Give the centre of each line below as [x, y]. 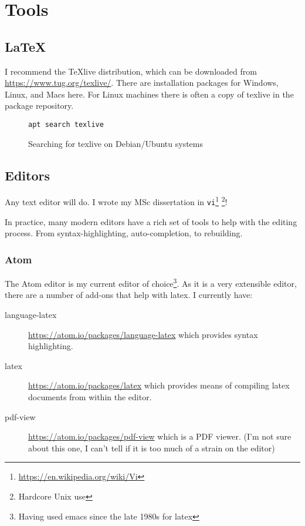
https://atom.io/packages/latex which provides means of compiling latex [159, 385]
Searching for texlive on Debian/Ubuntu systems [116, 143]
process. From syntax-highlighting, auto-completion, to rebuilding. [124, 233]
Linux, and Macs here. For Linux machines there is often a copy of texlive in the [149, 94]
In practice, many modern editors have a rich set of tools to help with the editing [151, 221]
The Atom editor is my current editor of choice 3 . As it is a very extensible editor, [151, 282]
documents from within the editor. [90, 396]
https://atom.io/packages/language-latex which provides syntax [143, 334]
